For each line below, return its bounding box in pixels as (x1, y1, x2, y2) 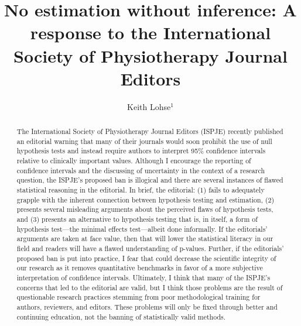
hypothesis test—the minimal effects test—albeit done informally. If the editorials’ (16, 224, 268, 234)
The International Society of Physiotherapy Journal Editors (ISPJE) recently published (16, 126, 283, 136)
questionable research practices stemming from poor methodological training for (16, 292, 261, 302)
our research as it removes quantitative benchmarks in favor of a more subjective (16, 263, 263, 273)
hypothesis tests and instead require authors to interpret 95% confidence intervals (16, 146, 266, 156)
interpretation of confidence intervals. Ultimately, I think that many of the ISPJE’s (16, 272, 271, 282)
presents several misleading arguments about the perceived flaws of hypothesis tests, (16, 204, 273, 214)
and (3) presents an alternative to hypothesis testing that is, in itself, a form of (16, 214, 258, 224)
